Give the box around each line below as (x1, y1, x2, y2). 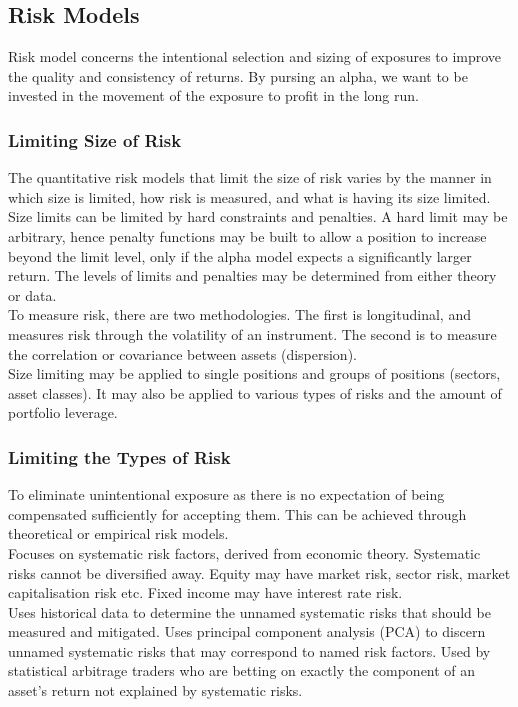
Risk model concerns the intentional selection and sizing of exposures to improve (8, 46, 502, 67)
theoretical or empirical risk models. (8, 523, 229, 544)
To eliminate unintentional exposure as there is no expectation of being (8, 484, 445, 505)
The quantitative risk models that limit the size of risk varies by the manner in (8, 167, 492, 188)
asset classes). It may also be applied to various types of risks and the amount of (8, 382, 502, 403)
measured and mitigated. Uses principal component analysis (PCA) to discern (8, 621, 486, 642)
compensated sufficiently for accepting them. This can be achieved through (8, 503, 467, 524)
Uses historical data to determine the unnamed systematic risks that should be (8, 601, 491, 622)
